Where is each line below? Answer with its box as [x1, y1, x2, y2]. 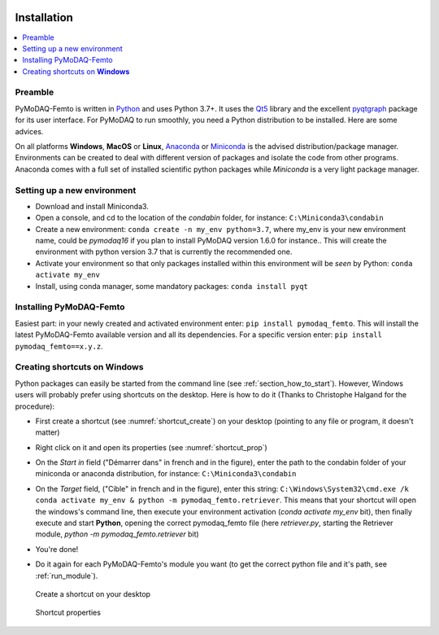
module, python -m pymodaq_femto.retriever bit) [35, 529, 199, 539]
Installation [15, 11, 73, 24]
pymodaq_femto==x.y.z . [15, 341, 103, 351]
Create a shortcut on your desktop [35, 589, 150, 598]
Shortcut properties [35, 607, 102, 618]
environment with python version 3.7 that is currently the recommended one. [35, 247, 293, 256]
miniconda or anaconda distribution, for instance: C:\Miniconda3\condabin [35, 469, 297, 479]
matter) [35, 427, 60, 437]
